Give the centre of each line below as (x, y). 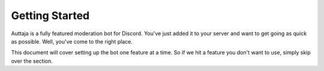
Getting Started (50, 16)
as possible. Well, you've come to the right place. (72, 41)
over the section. (32, 61)
